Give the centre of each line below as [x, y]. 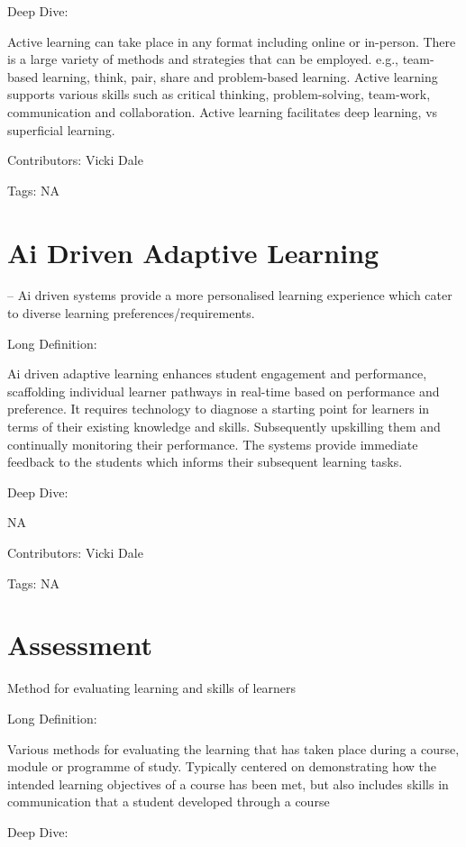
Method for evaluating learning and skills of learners [152, 688]
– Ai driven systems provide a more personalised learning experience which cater [230, 295]
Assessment [80, 645]
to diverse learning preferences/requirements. [131, 313]
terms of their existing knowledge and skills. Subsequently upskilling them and [224, 427]
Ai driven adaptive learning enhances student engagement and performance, [217, 373]
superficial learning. [61, 129]
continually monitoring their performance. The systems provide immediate [213, 444]
